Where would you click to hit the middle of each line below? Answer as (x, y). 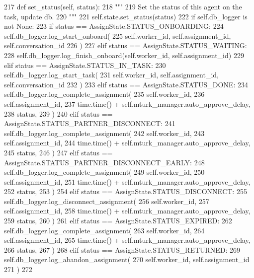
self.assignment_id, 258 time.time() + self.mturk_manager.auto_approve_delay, (127, 211)
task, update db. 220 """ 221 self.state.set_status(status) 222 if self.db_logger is (126, 16)
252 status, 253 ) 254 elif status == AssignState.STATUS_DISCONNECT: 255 (126, 191)
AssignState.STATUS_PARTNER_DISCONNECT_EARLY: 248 (104, 162)
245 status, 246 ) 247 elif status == (58, 152)
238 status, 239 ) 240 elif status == (58, 113)
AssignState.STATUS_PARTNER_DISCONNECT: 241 (90, 123)
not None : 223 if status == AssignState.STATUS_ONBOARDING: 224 (114, 26)
